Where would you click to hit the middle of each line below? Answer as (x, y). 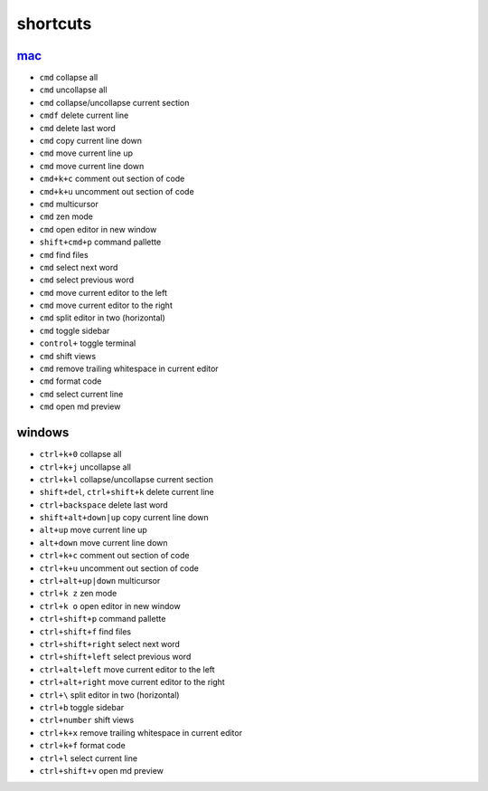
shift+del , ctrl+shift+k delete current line (127, 492)
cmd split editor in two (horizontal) (103, 318)
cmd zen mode (66, 216)
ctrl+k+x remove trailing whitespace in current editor (141, 732)
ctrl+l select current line (89, 758)
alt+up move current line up (94, 530)
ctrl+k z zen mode (78, 594)
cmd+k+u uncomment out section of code (117, 191)
